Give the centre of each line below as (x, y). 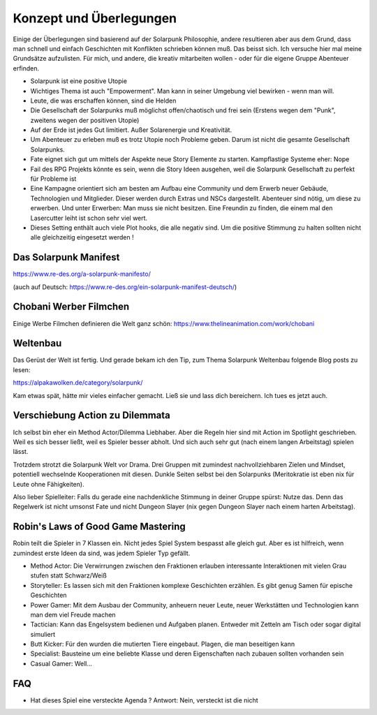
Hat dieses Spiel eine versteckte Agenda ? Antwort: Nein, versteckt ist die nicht (144, 700)
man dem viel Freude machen (73, 614)
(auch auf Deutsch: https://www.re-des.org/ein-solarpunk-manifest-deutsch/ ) (125, 287)
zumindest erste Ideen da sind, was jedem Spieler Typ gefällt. (102, 553)
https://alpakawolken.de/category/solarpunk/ (78, 383)
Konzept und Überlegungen (95, 18)
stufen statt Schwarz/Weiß (69, 575)
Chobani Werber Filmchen (71, 307)
